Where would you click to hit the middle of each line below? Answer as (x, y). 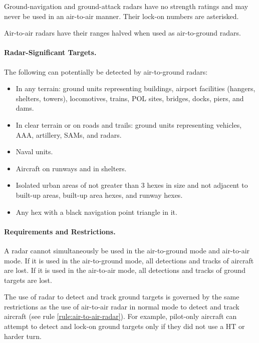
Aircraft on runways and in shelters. (71, 168)
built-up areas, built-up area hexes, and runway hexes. (99, 195)
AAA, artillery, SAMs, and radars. (69, 134)
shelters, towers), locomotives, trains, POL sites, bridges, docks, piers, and (130, 98)
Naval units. (34, 151)
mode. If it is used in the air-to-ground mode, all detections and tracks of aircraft (129, 260)
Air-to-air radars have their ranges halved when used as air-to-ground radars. (122, 33)
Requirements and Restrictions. (60, 231)
